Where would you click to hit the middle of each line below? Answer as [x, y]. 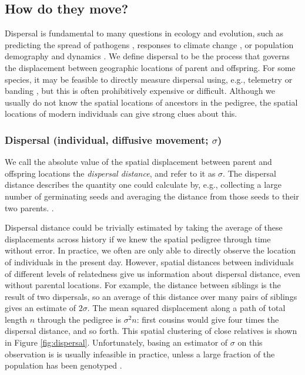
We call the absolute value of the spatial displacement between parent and [138, 162]
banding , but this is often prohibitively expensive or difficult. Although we [140, 91]
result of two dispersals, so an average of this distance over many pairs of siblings [151, 296]
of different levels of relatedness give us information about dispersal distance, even [152, 273]
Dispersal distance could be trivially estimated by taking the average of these [144, 227]
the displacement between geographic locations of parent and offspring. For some [150, 67]
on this [250, 342]
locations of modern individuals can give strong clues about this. [121, 114]
